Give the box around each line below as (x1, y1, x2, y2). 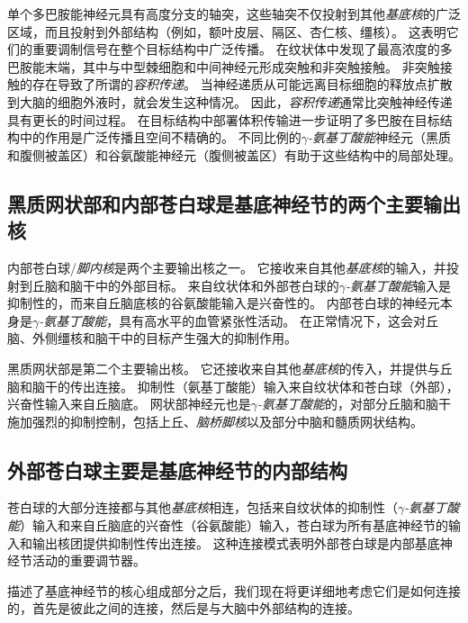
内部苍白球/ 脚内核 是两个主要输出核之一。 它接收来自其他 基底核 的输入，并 (7, 257, 446, 276)
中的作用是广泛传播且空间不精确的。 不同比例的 (19, 128, 301, 147)
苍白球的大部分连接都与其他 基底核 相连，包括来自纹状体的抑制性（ (7, 498, 398, 517)
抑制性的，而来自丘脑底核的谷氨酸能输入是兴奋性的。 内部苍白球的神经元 (7, 293, 440, 312)
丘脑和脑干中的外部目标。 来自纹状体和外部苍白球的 (31, 275, 339, 294)
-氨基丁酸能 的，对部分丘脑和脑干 (256, 394, 451, 413)
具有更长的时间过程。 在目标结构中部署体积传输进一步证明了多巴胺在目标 (7, 110, 440, 129)
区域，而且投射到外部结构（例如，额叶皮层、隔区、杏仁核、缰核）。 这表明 (7, 22, 446, 41)
